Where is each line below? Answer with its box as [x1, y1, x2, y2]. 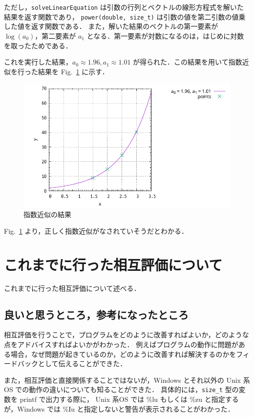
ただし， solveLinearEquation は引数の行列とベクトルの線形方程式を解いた [4, 2, 244, 12]
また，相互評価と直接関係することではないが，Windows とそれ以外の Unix [4, 374, 241, 385]
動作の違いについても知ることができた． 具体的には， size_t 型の [29, 384, 239, 395]
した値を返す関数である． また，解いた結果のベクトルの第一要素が [4, 21, 218, 31]
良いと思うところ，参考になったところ [4, 307, 189, 322]
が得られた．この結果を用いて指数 [133, 57, 242, 67]
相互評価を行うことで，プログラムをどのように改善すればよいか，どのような [4, 329, 249, 340]
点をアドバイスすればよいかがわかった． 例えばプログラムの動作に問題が [4, 339, 238, 349]
